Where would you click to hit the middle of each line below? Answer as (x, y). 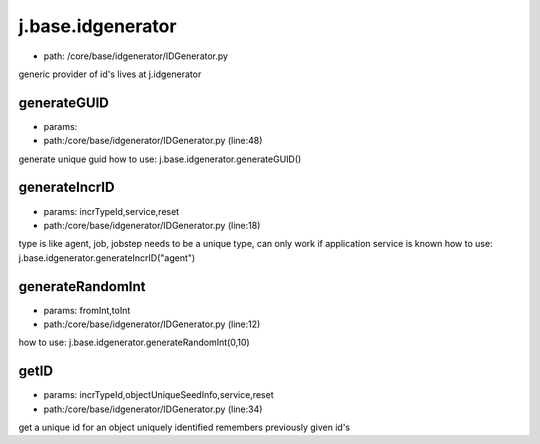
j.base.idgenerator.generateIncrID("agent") (107, 257)
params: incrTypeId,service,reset (111, 211)
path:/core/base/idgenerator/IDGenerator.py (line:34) (153, 409)
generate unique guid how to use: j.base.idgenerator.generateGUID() (160, 159)
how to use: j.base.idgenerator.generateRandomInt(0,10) (134, 342)
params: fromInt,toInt (87, 310)
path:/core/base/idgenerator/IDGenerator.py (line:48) (153, 141)
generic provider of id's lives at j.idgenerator (110, 74)
